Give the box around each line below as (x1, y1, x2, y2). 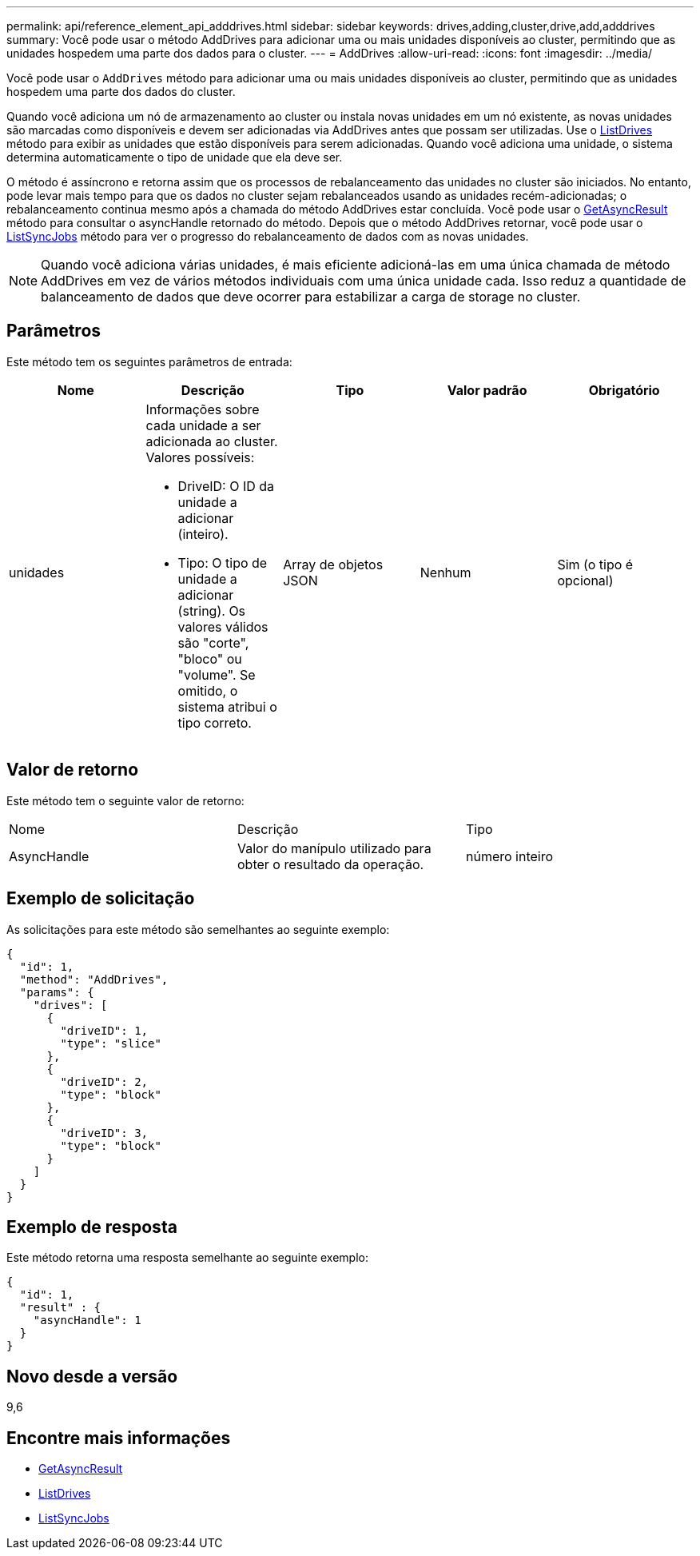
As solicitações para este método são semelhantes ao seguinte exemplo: (6, 922, 390, 936)
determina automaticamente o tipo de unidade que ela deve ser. (6, 150, 343, 164)
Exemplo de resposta (6, 1216, 177, 1237)
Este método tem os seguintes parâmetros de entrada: (6, 354, 292, 369)
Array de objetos (283, 556, 384, 573)
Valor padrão (447, 381, 527, 398)
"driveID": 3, (60, 1126, 149, 1139)
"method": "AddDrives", (19, 972, 169, 986)
